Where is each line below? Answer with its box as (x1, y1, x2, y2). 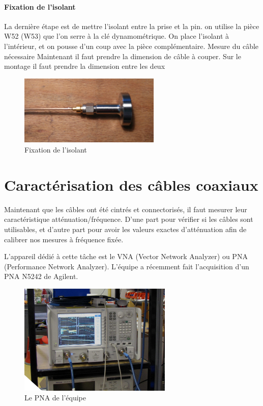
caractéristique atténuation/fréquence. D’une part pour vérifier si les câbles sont (4, 214, 253, 224)
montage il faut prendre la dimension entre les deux (4, 61, 165, 71)
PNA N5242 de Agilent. (4, 271, 78, 282)
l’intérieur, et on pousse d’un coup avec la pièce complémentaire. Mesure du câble (4, 40, 259, 51)
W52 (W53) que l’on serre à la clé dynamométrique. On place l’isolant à (4, 31, 229, 41)
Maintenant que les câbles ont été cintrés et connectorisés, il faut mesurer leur (4, 204, 247, 214)
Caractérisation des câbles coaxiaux (4, 174, 258, 195)
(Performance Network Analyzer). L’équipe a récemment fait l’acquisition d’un (4, 261, 249, 271)
